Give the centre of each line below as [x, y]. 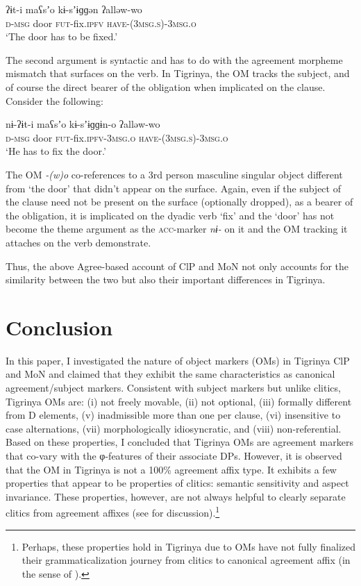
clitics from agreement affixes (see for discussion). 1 [113, 511]
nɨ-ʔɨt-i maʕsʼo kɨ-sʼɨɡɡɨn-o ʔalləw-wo [83, 124]
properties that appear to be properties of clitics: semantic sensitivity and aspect [177, 483]
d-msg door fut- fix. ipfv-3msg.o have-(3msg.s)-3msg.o [117, 137]
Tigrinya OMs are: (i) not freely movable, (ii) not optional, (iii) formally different [179, 401]
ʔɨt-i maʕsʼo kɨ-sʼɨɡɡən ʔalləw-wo [74, 9]
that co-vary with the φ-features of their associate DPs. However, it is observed [174, 455]
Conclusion [59, 327]
